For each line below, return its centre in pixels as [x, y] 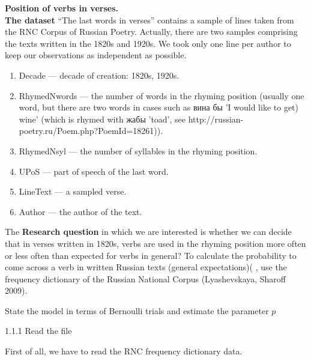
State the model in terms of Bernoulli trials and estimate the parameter [137, 310]
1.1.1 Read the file [38, 331]
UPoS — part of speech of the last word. [94, 171]
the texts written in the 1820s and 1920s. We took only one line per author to [148, 43]
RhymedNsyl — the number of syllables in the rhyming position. [138, 150]
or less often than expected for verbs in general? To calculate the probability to [151, 255]
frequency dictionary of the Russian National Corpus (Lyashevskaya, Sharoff [146, 278]
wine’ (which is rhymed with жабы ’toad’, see [102, 119]
